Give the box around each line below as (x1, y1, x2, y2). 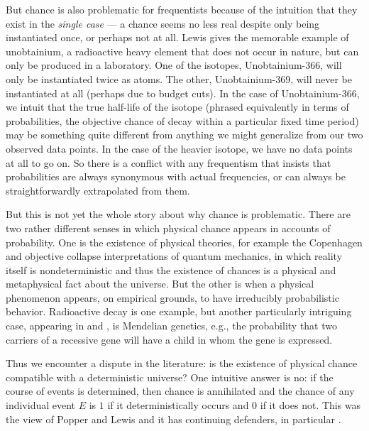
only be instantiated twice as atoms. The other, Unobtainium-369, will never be (6, 71, 352, 86)
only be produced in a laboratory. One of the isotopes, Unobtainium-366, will (6, 58, 342, 72)
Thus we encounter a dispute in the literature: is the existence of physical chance (6, 356, 358, 371)
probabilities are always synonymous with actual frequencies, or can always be (6, 169, 346, 184)
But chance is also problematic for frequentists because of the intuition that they (6, 2, 358, 16)
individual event (6, 398, 76, 413)
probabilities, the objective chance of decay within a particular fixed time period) (6, 113, 359, 128)
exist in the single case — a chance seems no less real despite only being (6, 16, 320, 31)
